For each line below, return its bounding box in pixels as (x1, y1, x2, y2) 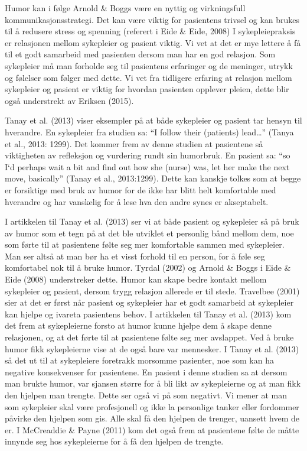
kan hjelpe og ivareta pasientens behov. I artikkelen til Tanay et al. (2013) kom (5, 307, 292, 320)
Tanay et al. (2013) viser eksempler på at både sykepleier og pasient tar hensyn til (5, 114, 302, 126)
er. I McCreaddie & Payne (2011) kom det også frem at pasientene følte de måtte (5, 423, 299, 436)
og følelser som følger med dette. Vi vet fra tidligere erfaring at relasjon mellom (5, 71, 292, 83)
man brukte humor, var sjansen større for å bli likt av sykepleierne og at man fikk (5, 377, 301, 390)
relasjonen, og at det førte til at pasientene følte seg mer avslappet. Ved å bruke (5, 331, 294, 343)
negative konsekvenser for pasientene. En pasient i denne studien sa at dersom (5, 365, 288, 378)
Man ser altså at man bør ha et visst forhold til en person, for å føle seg (5, 249, 265, 262)
